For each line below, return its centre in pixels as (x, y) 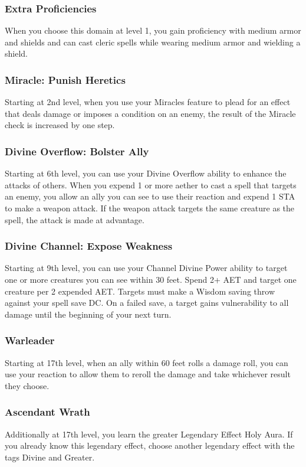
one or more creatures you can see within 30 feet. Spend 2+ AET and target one (151, 279)
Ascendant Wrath (47, 412)
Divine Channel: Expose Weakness (89, 246)
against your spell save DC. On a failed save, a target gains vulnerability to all (147, 303)
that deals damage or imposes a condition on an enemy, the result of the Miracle (150, 113)
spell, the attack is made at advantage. (75, 219)
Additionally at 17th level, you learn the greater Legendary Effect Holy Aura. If (149, 434)
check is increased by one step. (60, 125)
